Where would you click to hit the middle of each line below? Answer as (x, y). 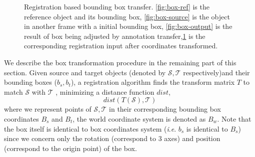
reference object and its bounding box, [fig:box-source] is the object (127, 16)
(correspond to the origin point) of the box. (70, 148)
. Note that (234, 118)
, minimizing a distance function (105, 91)
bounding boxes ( (30, 82)
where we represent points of (48, 109)
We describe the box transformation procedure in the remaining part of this (120, 62)
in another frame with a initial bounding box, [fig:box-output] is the (128, 26)
